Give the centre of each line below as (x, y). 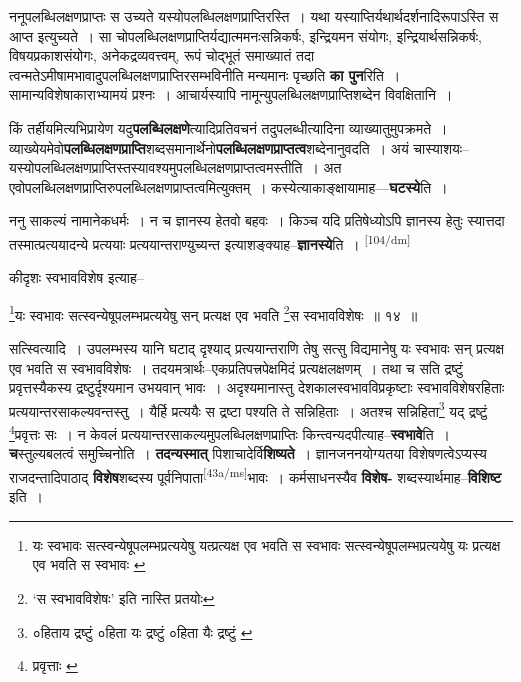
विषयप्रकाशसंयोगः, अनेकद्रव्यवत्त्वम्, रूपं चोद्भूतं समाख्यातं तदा (162, 55)
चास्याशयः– (441, 147)
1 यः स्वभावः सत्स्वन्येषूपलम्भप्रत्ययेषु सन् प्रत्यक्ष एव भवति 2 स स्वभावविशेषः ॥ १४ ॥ (213, 313)
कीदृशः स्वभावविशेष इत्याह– (76, 277)
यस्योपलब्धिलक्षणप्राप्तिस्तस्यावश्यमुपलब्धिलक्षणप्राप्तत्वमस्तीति (156, 167)
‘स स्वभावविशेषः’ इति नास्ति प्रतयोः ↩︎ (123, 597)
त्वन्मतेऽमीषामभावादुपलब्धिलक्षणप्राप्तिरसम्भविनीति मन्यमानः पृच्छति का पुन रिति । (205, 74)
